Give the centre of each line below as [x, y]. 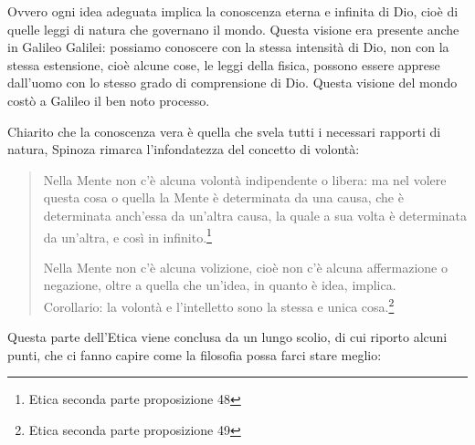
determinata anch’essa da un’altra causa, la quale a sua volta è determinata [255, 215]
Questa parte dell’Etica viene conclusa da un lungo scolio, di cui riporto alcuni [227, 337]
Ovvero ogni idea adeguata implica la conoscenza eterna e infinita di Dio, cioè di [233, 11]
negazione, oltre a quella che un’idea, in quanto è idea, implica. [220, 285]
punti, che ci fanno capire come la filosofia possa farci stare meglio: [195, 354]
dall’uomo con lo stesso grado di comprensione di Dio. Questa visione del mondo [232, 83]
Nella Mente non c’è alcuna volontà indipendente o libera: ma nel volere [245, 179]
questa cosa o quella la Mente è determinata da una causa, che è [223, 197]
